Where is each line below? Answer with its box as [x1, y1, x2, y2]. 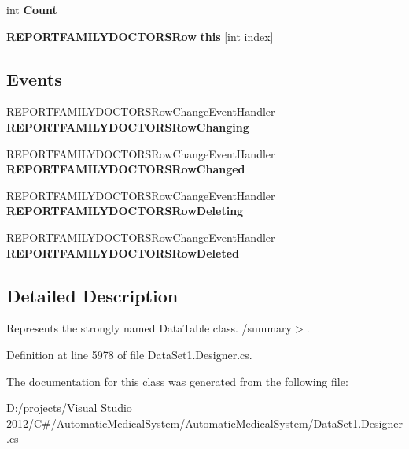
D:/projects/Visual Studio [6, 399, 132, 416]
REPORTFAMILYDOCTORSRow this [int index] [6, 28, 274, 44]
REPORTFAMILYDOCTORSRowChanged [6, 161, 245, 177]
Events [6, 66, 62, 91]
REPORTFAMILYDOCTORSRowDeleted [6, 244, 239, 261]
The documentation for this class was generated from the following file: [6, 373, 348, 389]
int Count [6, 2, 57, 17]
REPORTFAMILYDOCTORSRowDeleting [6, 202, 244, 219]
